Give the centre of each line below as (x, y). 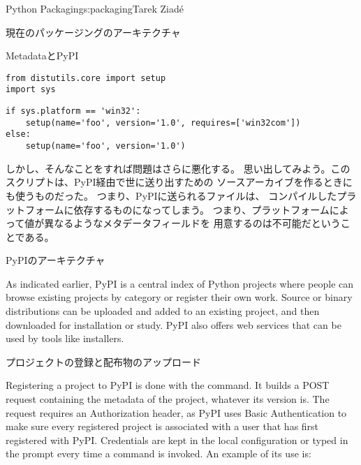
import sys (31, 90)
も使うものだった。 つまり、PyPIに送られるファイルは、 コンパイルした (171, 195)
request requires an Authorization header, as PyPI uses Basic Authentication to (176, 412)
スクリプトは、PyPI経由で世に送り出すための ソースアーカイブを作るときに (179, 182)
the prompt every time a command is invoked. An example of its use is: (159, 453)
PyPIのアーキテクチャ (56, 260)
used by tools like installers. (65, 338)
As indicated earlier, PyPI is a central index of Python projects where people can (180, 283)
